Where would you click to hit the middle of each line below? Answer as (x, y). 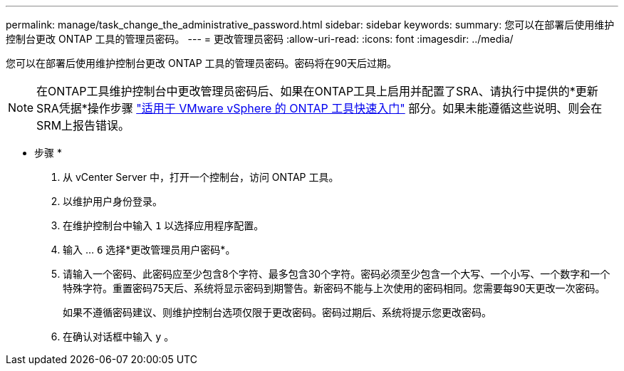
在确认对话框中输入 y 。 (119, 336)
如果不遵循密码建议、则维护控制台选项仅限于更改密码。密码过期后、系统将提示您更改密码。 (277, 312)
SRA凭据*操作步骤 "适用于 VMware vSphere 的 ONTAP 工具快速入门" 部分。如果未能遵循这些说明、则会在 (319, 108)
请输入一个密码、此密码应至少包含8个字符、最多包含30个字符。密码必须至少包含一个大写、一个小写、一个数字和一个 (337, 274)
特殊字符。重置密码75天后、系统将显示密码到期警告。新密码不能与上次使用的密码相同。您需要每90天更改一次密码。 (334, 288)
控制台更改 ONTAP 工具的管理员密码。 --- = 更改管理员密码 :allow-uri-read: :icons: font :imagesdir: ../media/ (260, 39)
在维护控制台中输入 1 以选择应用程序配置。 (163, 225)
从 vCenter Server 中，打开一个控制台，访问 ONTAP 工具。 (201, 177)
